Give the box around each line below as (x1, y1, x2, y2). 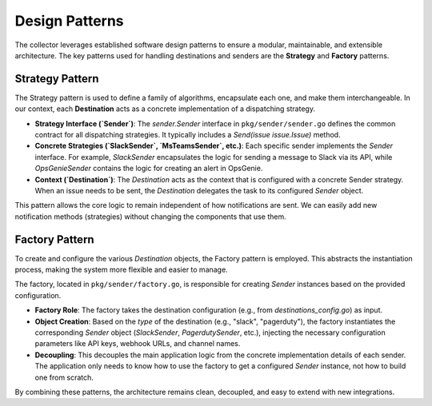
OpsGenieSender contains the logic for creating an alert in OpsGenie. (34, 164, 263, 173)
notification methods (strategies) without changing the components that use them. (14, 212, 287, 221)
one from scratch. (34, 372, 94, 382)
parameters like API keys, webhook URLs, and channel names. (34, 339, 241, 348)
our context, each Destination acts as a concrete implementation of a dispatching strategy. (14, 104, 316, 113)
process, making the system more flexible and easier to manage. (14, 265, 228, 275)
